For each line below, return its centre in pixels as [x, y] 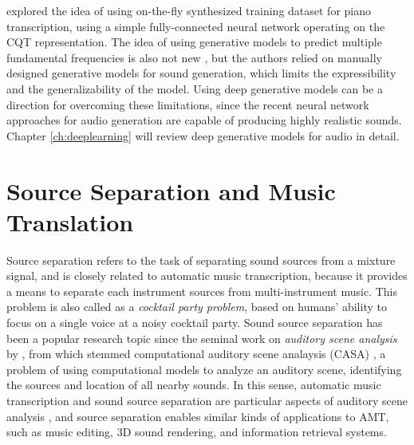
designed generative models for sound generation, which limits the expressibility [201, 73]
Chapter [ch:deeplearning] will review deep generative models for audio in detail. [203, 135]
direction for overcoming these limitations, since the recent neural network [188, 104]
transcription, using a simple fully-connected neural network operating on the [196, 26]
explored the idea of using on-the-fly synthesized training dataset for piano [189, 10]
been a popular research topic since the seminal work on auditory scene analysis [202, 338]
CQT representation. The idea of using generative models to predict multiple [194, 42]
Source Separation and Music [171, 190]
